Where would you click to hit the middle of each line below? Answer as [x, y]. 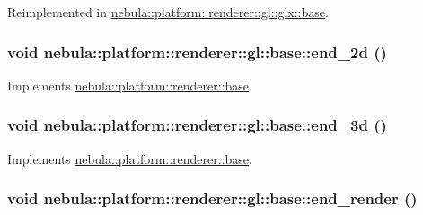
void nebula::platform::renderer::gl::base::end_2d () [197, 52]
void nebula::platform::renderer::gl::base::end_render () [212, 198]
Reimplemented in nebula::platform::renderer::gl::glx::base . [168, 12]
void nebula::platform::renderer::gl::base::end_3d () [197, 125]
